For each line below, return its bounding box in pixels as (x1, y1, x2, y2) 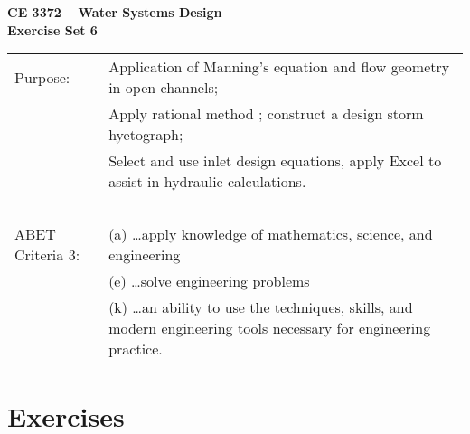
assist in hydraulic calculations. (108, 171, 306, 193)
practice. (108, 338, 163, 360)
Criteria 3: (14, 244, 80, 266)
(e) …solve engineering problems (108, 270, 310, 292)
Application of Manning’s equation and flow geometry (108, 56, 450, 78)
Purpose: (14, 66, 70, 88)
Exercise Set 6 (7, 20, 98, 39)
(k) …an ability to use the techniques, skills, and (108, 297, 413, 318)
